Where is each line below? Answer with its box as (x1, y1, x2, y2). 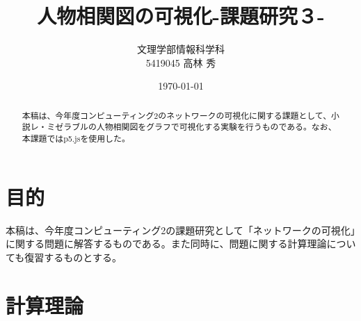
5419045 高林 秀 (145, 55, 216, 69)
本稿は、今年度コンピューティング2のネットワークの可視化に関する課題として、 (22, 109, 332, 121)
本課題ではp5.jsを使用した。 (22, 133, 130, 145)
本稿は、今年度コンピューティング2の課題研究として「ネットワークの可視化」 (6, 222, 355, 237)
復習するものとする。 (24, 249, 122, 264)
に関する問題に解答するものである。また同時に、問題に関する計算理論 (6, 236, 327, 251)
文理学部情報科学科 (137, 42, 225, 56)
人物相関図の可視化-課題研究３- (37, 1, 325, 30)
